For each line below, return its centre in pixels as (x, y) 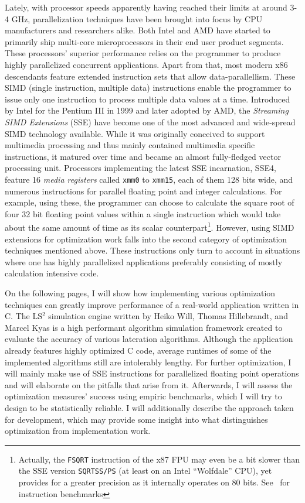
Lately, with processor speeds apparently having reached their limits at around (146, 7)
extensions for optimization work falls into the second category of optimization (146, 239)
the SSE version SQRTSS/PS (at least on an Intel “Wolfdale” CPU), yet (145, 471)
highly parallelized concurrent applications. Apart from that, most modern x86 (146, 64)
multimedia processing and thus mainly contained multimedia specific (130, 145)
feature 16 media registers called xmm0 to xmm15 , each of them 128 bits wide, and (149, 179)
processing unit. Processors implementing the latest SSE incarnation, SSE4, (140, 168)
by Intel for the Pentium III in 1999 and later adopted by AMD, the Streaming (147, 110)
